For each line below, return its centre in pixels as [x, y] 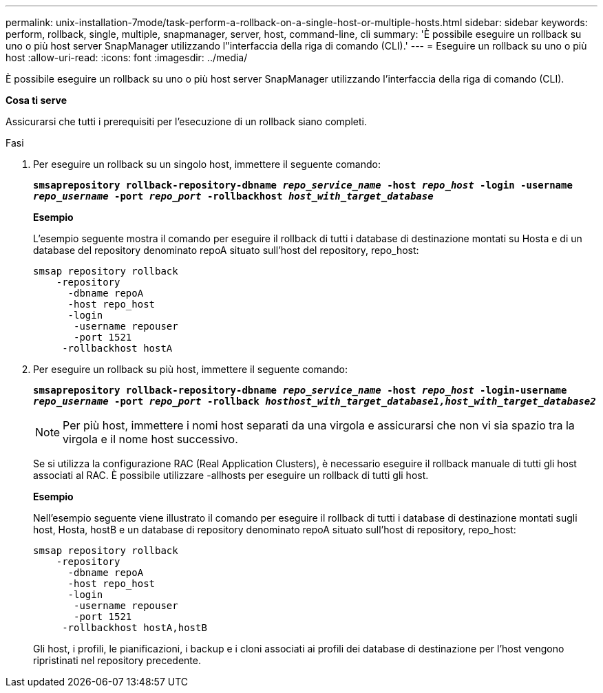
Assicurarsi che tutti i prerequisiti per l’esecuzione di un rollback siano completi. [186, 121]
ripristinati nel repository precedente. [117, 660]
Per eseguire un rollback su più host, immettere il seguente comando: [190, 369]
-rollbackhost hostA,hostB [135, 628]
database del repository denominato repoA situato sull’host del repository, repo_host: [226, 250]
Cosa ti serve [36, 100]
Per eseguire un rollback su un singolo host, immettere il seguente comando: [207, 164]
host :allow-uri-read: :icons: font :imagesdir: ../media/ [127, 57]
